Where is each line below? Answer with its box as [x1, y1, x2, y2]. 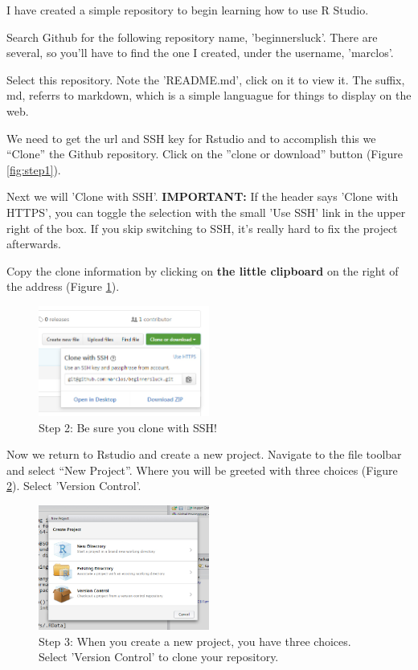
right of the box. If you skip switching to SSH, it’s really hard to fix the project [6, 219, 398, 236]
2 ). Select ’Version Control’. [6, 477, 141, 494]
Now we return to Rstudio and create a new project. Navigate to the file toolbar [6, 446, 402, 463]
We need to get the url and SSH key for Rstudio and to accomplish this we [6, 129, 376, 146]
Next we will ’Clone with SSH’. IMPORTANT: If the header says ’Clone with [6, 188, 399, 205]
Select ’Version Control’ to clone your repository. [39, 648, 279, 665]
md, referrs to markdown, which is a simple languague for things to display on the [6, 87, 412, 104]
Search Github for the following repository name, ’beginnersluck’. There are [6, 28, 378, 45]
